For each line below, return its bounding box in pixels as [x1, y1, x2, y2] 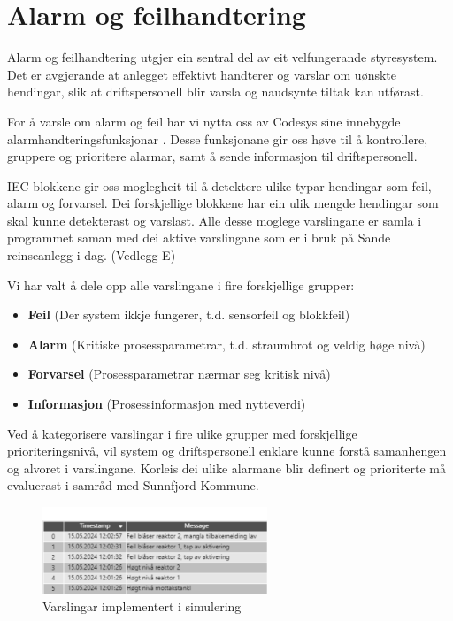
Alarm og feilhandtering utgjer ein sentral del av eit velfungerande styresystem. [7, 48, 438, 66]
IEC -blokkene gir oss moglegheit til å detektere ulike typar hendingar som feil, [7, 176, 432, 195]
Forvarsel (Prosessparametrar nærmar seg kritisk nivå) [27, 364, 331, 383]
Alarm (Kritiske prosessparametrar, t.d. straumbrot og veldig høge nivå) [27, 334, 426, 353]
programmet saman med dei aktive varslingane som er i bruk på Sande [7, 228, 391, 247]
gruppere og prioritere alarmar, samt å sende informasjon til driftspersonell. [7, 147, 418, 165]
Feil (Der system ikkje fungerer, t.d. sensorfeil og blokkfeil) [27, 305, 350, 324]
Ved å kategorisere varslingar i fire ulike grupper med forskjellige [7, 424, 357, 442]
